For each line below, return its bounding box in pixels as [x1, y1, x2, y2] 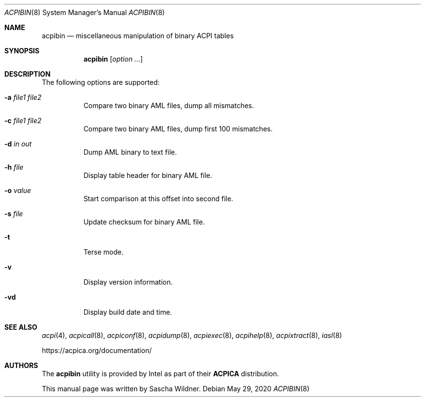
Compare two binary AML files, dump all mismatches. [83, 101, 254, 110]
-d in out [4, 140, 32, 148]
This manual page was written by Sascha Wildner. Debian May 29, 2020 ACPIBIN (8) [42, 385, 310, 393]
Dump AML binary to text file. [83, 148, 177, 156]
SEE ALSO [4, 323, 37, 331]
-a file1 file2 [4, 93, 42, 101]
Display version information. [83, 278, 173, 286]
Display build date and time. [83, 308, 172, 316]
